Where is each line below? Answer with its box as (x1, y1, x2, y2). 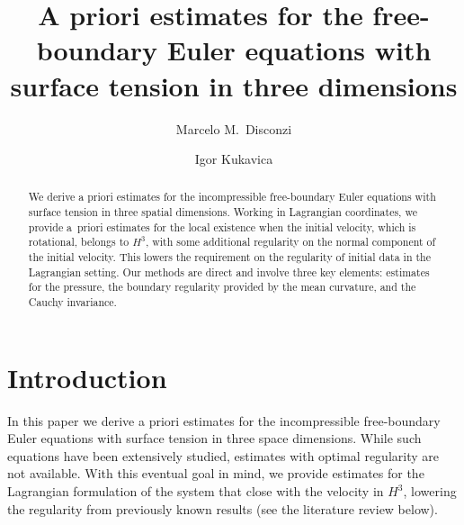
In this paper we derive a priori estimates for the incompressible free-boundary (7, 411, 441, 430)
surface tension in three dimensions (10, 67, 458, 104)
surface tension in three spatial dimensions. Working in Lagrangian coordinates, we (28, 204, 417, 220)
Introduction (7, 358, 167, 395)
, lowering (403, 482, 457, 501)
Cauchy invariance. (28, 294, 117, 310)
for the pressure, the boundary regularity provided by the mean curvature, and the (28, 279, 416, 294)
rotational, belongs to (28, 234, 129, 249)
